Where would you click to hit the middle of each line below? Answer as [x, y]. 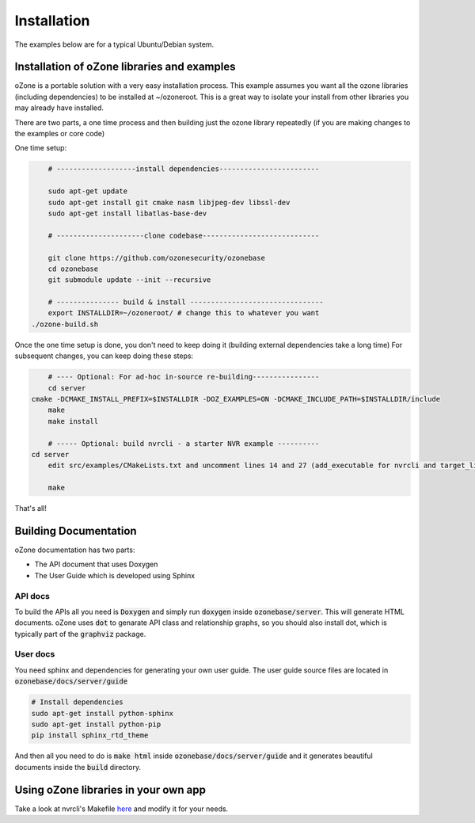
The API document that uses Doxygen [96, 564]
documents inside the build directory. [78, 767]
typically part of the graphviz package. [80, 634]
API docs [32, 596]
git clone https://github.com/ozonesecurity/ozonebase [156, 258]
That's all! [30, 509]
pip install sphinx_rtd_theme [90, 735]
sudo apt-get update [88, 191]
